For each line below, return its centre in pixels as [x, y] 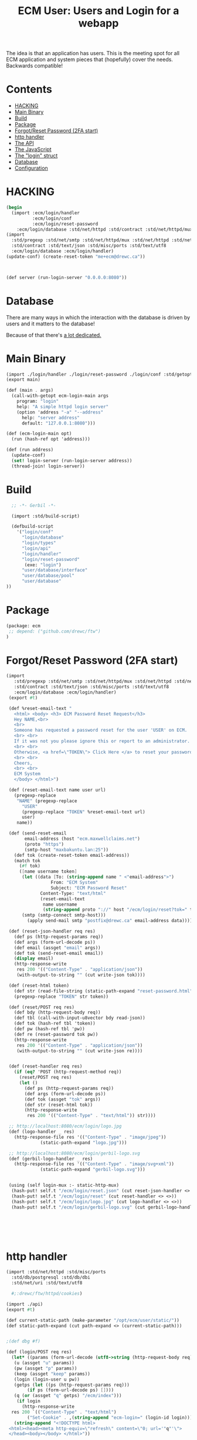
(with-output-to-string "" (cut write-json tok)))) [81, 975]
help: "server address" [51, 418]
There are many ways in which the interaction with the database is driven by [98, 317]
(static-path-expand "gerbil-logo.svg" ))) [93, 1170]
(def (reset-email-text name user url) [57, 790]
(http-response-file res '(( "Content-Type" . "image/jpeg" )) [90, 1137]
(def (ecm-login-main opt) [39, 434]
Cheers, [23, 763]
